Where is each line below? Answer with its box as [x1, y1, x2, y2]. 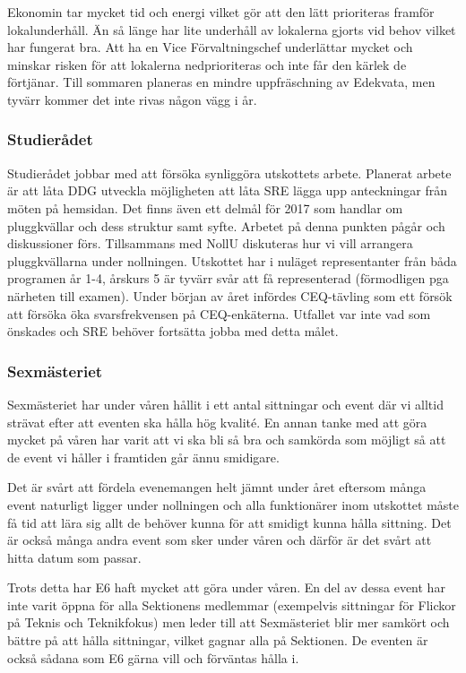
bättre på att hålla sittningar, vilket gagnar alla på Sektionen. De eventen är [7, 631, 428, 650]
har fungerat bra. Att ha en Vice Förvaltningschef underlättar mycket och [7, 38, 413, 56]
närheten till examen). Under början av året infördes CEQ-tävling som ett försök [7, 286, 453, 305]
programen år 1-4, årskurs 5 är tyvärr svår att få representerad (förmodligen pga [7, 269, 449, 288]
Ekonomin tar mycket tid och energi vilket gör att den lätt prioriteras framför [7, 3, 435, 21]
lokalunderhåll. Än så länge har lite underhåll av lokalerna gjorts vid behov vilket [7, 20, 456, 39]
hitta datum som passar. [7, 548, 142, 566]
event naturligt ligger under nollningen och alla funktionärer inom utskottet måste [7, 495, 460, 513]
